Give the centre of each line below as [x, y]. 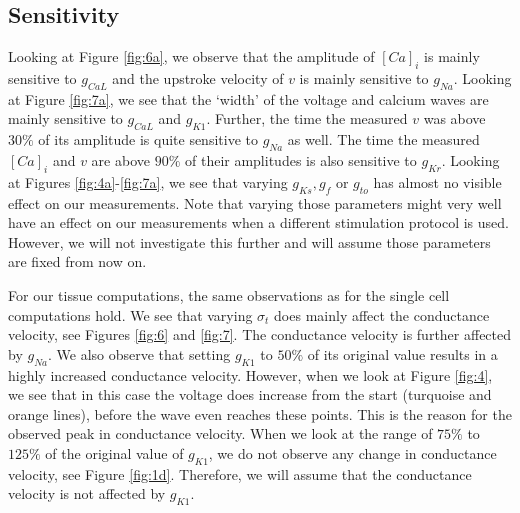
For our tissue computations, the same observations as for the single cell [229, 294]
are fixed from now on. [77, 261]
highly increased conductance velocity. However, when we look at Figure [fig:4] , [250, 374]
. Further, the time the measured [307, 118]
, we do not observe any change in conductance [352, 452]
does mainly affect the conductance [382, 314]
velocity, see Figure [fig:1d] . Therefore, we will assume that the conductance [240, 473]
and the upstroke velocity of [198, 78]
